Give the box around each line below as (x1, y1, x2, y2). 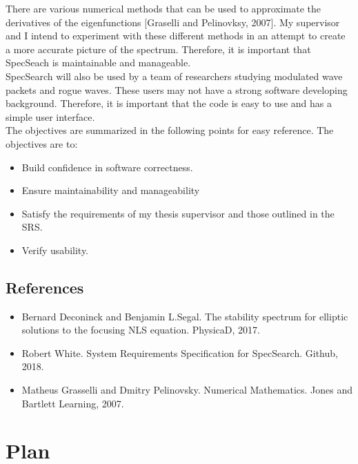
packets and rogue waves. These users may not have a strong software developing (6, 82, 348, 97)
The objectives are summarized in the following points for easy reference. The (6, 123, 334, 137)
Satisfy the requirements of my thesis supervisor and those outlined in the (21, 206, 335, 220)
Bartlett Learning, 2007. (21, 396, 124, 410)
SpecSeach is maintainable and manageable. (6, 55, 191, 70)
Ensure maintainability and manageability (21, 183, 200, 197)
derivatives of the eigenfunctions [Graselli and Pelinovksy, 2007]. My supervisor (6, 14, 340, 29)
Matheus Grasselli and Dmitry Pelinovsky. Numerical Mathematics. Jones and (21, 383, 353, 397)
